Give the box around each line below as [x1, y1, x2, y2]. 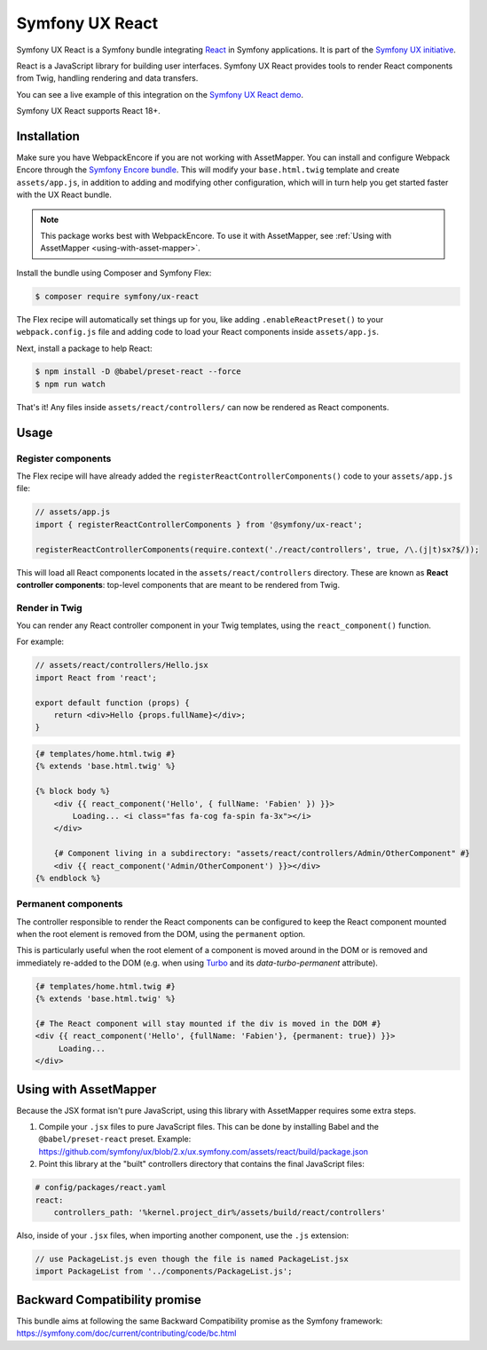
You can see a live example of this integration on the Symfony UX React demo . [16, 89, 304, 99]
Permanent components [16, 898, 123, 910]
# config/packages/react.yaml [35, 1182, 167, 1193]
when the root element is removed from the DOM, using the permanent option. [16, 929, 306, 940]
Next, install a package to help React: [16, 343, 153, 353]
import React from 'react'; [35, 672, 157, 683]
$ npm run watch [35, 378, 106, 389]
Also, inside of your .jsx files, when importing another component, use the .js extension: [16, 1230, 350, 1241]
